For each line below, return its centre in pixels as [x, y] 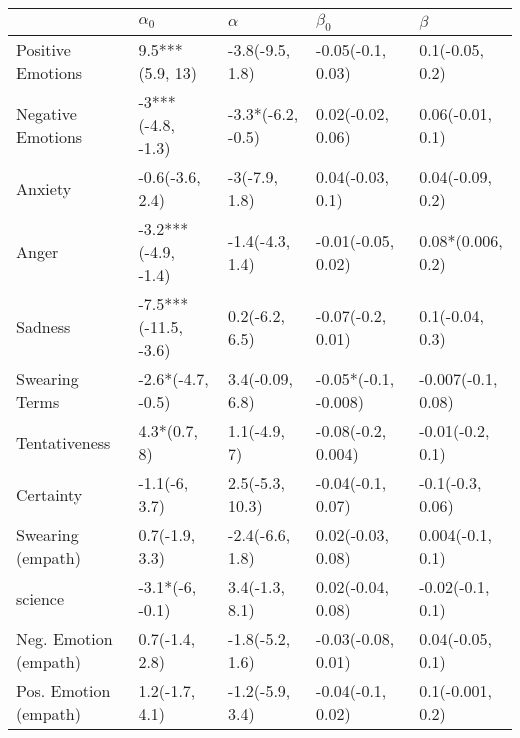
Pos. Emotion [63, 691]
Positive [43, 50]
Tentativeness [63, 442]
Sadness [43, 327]
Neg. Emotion [64, 639]
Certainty [49, 494]
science [40, 598]
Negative [46, 113]
